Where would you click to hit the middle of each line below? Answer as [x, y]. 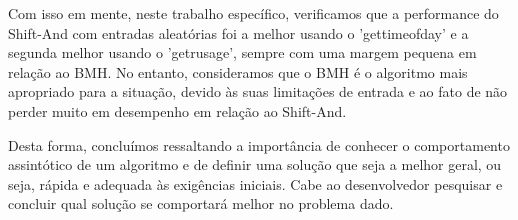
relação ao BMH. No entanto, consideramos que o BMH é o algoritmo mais [238, 71]
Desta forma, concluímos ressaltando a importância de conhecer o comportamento [259, 144]
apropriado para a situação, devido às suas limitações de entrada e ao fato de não [258, 91]
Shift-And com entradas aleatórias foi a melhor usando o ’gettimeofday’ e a [238, 32]
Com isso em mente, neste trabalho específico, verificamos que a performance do [253, 13]
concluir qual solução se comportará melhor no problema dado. [201, 203]
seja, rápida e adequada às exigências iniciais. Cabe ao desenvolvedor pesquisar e [255, 183]
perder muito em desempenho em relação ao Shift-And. [177, 110]
